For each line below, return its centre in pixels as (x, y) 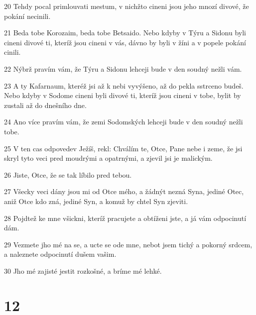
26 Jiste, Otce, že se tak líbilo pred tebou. (68, 174)
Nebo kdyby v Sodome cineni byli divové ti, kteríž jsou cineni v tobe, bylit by (123, 95)
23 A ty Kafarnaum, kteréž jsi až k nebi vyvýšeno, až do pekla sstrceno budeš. (124, 85)
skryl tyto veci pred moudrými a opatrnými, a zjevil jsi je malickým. (108, 158)
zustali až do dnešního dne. (45, 105)
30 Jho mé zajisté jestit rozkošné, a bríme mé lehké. (83, 270)
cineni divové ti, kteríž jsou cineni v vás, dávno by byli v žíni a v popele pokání (125, 42)
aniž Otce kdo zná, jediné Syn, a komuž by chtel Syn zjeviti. (96, 201)
